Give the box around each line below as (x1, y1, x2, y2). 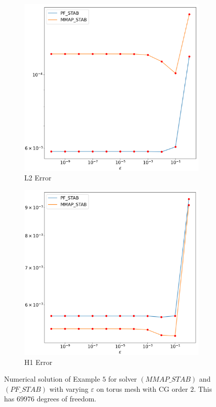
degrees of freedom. (36, 393, 97, 404)
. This (194, 383, 212, 394)
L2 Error (24, 172, 52, 183)
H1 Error (24, 356, 53, 367)
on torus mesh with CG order (96, 383, 188, 394)
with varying (49, 383, 89, 394)
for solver (108, 374, 137, 384)
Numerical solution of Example (4, 374, 100, 384)
